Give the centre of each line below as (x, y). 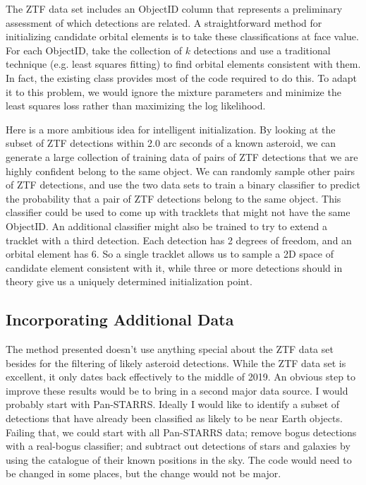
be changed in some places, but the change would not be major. (144, 473)
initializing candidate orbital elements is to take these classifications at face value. (182, 36)
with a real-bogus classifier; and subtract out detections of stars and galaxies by (178, 446)
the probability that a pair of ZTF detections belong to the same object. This (173, 198)
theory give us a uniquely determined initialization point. (129, 281)
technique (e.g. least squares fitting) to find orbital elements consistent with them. (183, 64)
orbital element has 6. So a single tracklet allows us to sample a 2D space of (170, 254)
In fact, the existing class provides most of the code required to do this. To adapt (181, 77)
